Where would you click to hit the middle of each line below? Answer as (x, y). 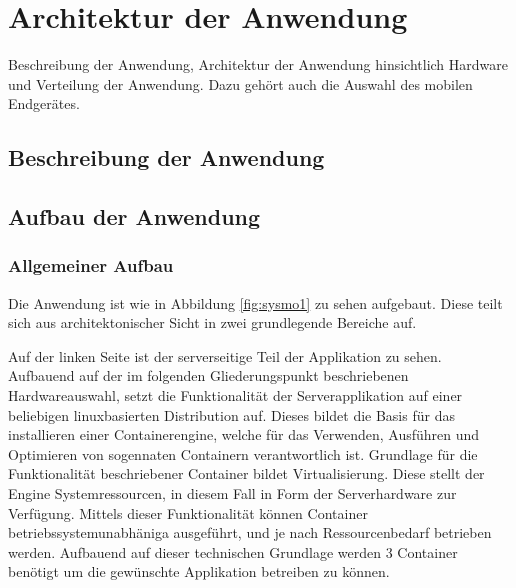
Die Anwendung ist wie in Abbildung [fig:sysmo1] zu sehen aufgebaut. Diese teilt (255, 302)
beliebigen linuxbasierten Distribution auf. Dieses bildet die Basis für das (231, 414)
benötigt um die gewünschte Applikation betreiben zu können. (199, 571)
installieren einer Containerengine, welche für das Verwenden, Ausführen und (244, 434)
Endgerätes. (44, 103)
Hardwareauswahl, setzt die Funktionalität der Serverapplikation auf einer (235, 395)
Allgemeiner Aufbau (91, 265)
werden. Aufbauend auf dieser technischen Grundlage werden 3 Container (233, 551)
